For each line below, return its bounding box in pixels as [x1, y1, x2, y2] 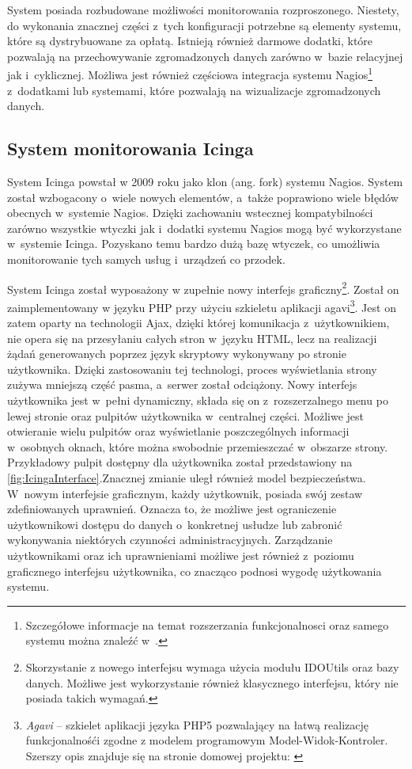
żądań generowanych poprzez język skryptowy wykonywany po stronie [7, 345, 346, 362]
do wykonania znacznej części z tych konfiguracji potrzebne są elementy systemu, [7, 17, 402, 33]
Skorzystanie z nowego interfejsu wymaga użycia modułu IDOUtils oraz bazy [25, 658, 399, 675]
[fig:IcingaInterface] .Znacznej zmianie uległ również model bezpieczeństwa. [7, 470, 366, 486]
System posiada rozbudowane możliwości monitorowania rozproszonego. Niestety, [7, 2, 399, 17]
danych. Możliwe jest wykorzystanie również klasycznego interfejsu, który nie [25, 674, 399, 691]
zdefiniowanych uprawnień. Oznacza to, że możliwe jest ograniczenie [7, 501, 337, 517]
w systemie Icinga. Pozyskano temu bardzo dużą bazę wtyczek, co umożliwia [7, 235, 380, 252]
